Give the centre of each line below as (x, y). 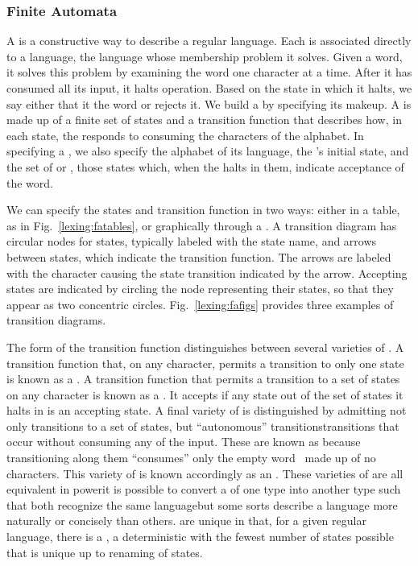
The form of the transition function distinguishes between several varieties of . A (205, 347)
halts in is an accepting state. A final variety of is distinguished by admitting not (207, 410)
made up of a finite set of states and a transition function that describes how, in (204, 120)
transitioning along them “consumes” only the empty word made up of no (191, 458)
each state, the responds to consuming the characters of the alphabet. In (185, 135)
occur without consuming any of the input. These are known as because (184, 442)
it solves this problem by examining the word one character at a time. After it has (209, 72)
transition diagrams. (56, 320)
